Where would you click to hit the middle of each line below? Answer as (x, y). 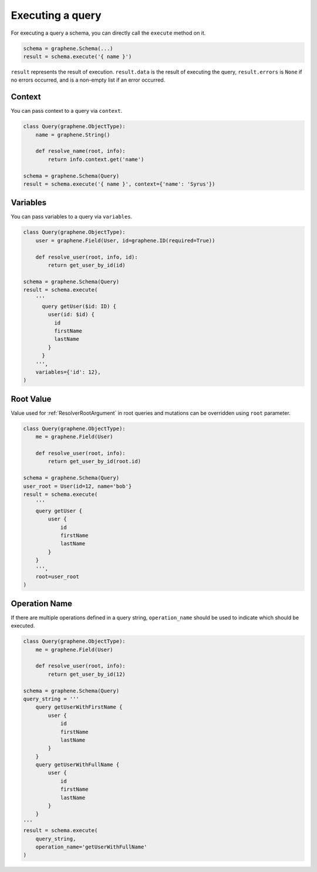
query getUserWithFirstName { (79, 707)
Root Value (31, 399)
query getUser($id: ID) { (79, 306)
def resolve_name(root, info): (80, 151)
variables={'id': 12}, (68, 372)
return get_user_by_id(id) (87, 265)
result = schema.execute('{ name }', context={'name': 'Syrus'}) (119, 184)
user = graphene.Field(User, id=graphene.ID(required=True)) (125, 240)
